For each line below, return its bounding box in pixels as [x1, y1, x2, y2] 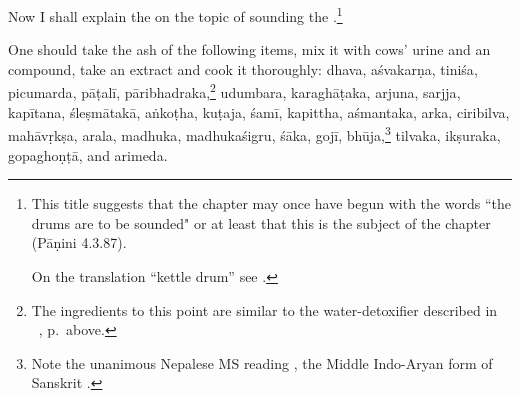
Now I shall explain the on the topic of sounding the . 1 [8, 3, 343, 26]
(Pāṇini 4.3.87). [31, 232, 127, 253]
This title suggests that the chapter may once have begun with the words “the [31, 193, 511, 214]
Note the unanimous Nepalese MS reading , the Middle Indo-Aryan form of [31, 352, 493, 373]
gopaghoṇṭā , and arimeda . [8, 144, 168, 165]
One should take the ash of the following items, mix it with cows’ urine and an [8, 39, 491, 60]
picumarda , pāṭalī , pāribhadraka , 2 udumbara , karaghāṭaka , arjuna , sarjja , [8, 79, 461, 103]
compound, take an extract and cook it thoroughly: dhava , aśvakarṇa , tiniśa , [8, 58, 478, 79]
